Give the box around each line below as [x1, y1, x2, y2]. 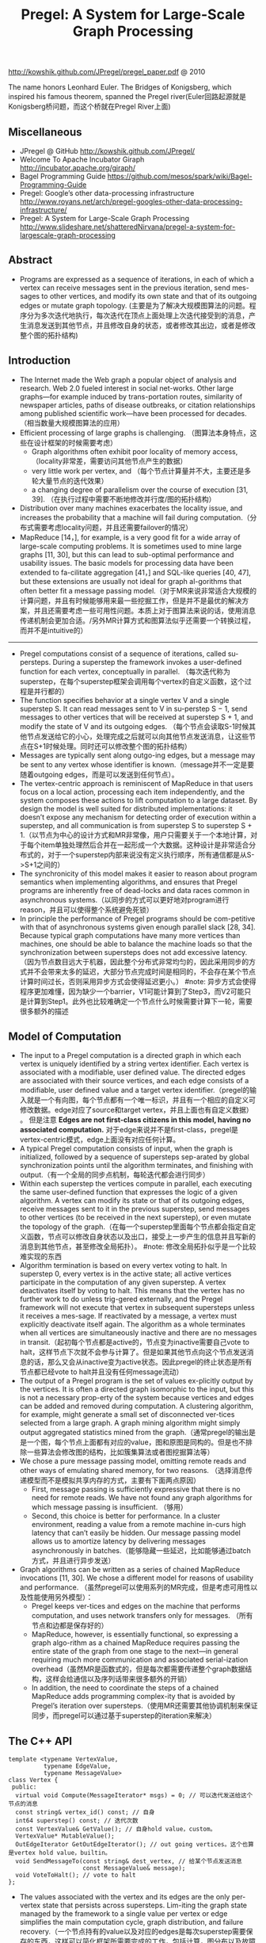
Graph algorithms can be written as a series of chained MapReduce [19, 1565, 241, 1575]
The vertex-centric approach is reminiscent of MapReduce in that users [19, 778, 253, 788]
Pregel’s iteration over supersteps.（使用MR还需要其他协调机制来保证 [31, 1701, 258, 1711]
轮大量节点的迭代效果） [31, 475, 108, 485]
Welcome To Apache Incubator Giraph [19, 155, 145, 164]
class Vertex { [8, 1777, 59, 1785]
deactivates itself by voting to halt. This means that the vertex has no [19, 1286, 245, 1296]
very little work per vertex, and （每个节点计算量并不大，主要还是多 [31, 466, 252, 475]
